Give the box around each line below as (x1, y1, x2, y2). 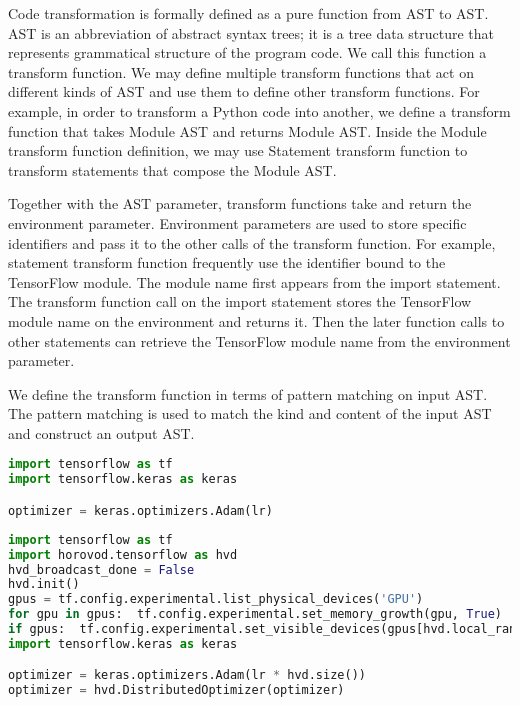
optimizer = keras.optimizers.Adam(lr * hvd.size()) (8, 668, 366, 683)
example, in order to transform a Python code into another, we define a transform (8, 100, 511, 121)
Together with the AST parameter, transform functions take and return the (8, 193, 472, 214)
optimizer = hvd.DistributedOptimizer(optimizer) (8, 683, 345, 698)
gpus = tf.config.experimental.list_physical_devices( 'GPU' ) (8, 592, 424, 607)
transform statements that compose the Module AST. (8, 159, 337, 180)
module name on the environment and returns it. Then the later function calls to (8, 310, 505, 331)
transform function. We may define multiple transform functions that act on (8, 61, 474, 82)
